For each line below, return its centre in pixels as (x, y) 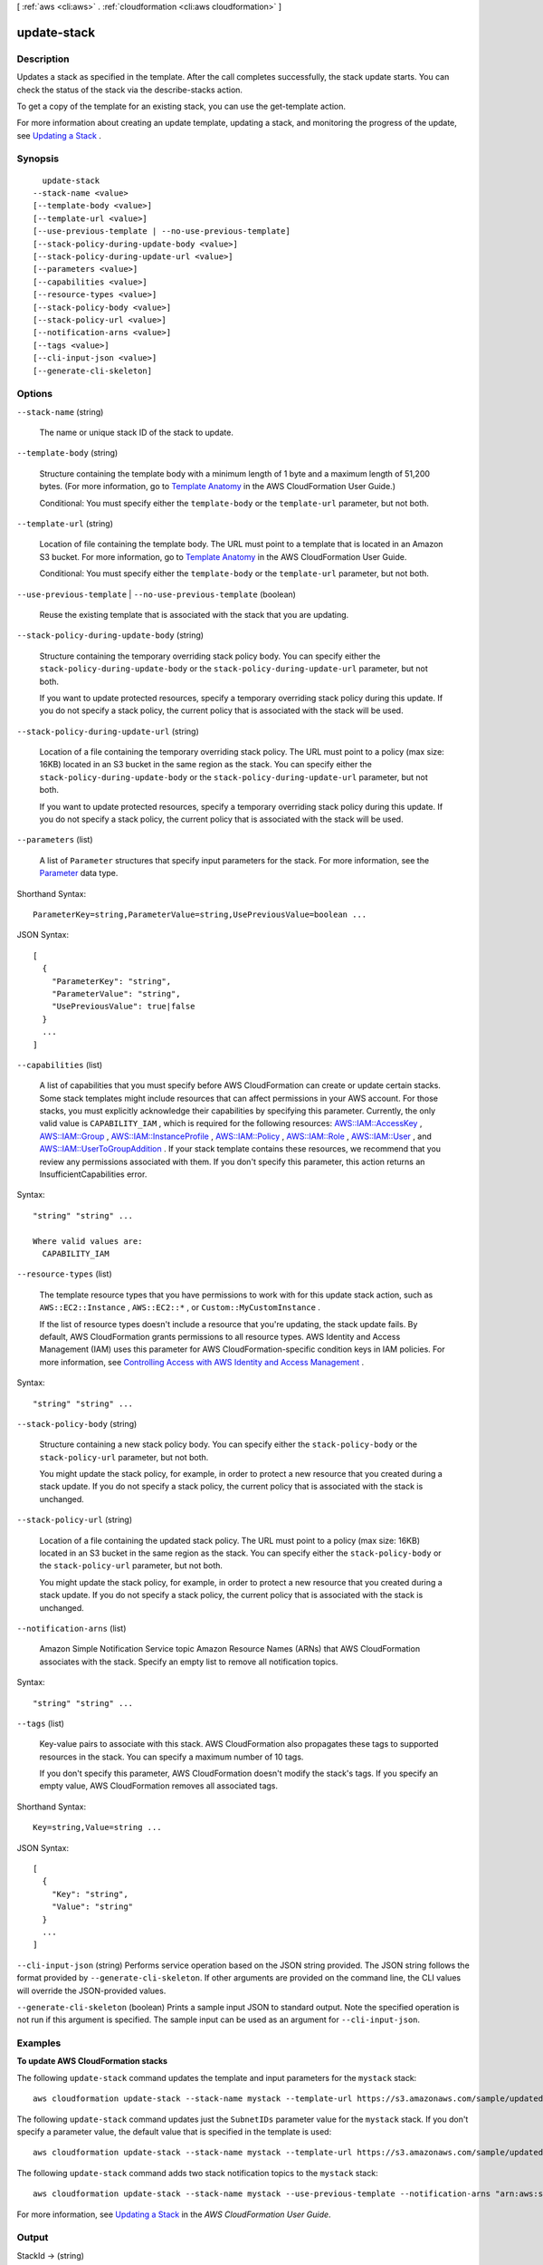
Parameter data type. (79, 873)
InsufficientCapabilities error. (93, 1174)
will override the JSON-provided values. (91, 1990)
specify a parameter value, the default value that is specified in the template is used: (174, 2132)
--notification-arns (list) (71, 1628)
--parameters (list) (55, 840)
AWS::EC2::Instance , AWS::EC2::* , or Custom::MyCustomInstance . (180, 1307)
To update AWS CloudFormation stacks (92, 2061)
